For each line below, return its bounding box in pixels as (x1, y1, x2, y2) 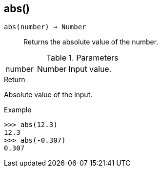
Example (4, 106, 32, 114)
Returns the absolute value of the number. (23, 38, 159, 46)
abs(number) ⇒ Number (4, 23, 86, 31)
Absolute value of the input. (4, 90, 93, 99)
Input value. (68, 64, 112, 74)
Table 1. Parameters (46, 53, 119, 63)
